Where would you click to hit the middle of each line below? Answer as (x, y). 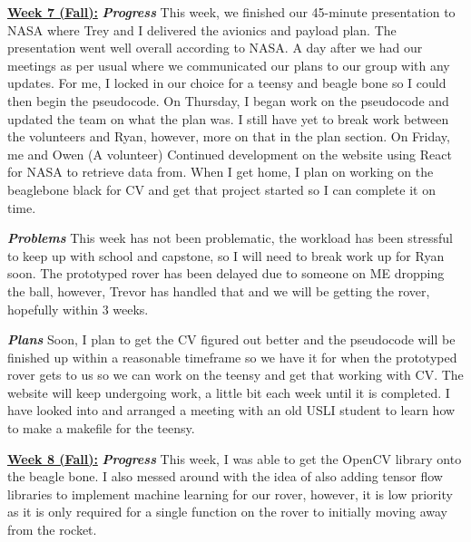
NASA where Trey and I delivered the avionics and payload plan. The (202, 29)
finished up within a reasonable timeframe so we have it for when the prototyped (232, 357)
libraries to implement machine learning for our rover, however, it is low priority (230, 494)
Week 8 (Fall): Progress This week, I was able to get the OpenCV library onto (235, 458)
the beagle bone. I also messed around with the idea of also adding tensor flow (225, 476)
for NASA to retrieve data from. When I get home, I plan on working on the (221, 172)
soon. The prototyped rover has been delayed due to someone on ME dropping (226, 273)
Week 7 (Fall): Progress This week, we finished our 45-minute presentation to (231, 12)
